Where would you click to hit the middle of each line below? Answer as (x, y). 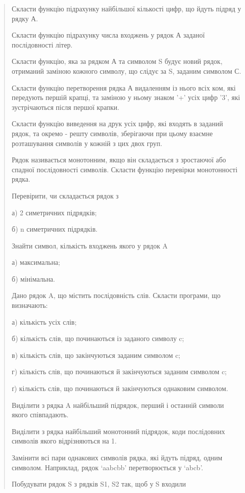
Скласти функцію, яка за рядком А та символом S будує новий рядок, (117, 61)
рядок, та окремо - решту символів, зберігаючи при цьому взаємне (112, 133)
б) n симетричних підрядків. (54, 229)
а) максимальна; (36, 262)
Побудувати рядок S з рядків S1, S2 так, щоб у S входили (99, 484)
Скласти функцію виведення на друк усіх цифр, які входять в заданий (117, 123)
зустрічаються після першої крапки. (66, 107)
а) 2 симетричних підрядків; (54, 212)
